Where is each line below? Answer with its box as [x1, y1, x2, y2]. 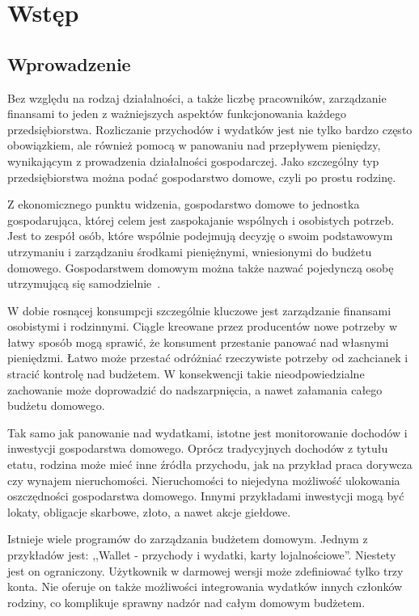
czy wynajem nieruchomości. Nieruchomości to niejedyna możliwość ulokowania [7, 471, 400, 488]
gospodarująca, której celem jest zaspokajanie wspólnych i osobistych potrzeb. [7, 211, 395, 228]
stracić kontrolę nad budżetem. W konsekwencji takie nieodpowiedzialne [7, 365, 365, 382]
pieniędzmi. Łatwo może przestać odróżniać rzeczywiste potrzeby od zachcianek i [7, 349, 408, 366]
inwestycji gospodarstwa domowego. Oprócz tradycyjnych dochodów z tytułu [7, 440, 388, 457]
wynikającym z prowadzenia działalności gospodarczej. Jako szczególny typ [7, 152, 379, 169]
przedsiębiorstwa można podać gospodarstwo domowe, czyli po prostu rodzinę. [7, 168, 396, 185]
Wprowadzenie [7, 51, 131, 76]
